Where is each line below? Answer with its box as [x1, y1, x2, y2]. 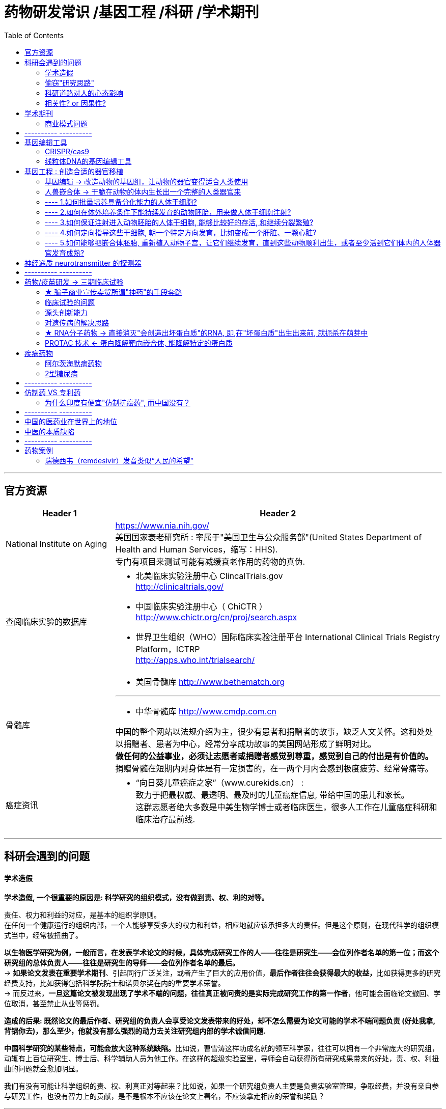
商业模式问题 [45, 119, 88, 128]
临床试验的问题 [45, 297, 95, 307]
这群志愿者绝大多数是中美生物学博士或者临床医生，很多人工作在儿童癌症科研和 [135, 801, 437, 812]
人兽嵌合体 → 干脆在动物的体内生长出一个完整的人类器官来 [45, 187, 241, 196]
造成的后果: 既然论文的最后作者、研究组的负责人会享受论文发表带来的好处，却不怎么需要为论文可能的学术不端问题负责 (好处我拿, [4, 1016, 435, 1025]
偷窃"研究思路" [45, 78, 95, 87]
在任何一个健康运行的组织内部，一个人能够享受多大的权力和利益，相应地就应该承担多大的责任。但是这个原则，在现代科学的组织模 [4, 921, 439, 930]
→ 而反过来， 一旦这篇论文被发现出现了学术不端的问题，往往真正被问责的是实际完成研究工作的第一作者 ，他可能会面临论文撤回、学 [4, 989, 441, 998]
